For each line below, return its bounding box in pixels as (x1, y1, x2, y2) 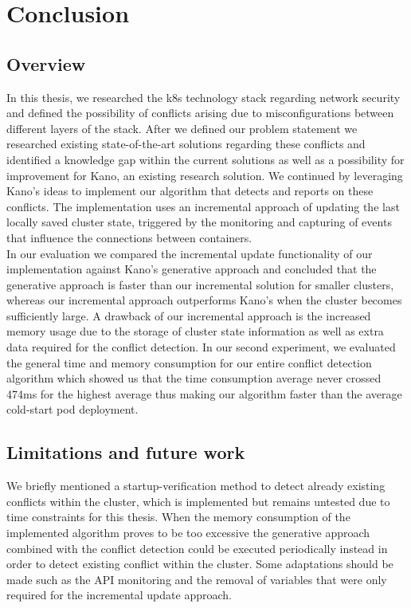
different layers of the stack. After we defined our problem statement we (6, 120, 358, 136)
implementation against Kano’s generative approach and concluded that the (6, 261, 377, 277)
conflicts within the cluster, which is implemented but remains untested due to (6, 492, 390, 509)
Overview (6, 51, 86, 76)
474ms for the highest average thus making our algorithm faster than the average (6, 385, 402, 402)
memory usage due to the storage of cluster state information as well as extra (6, 323, 384, 339)
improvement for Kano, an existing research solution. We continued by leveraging (6, 167, 403, 183)
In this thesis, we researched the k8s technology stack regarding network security (6, 88, 401, 105)
